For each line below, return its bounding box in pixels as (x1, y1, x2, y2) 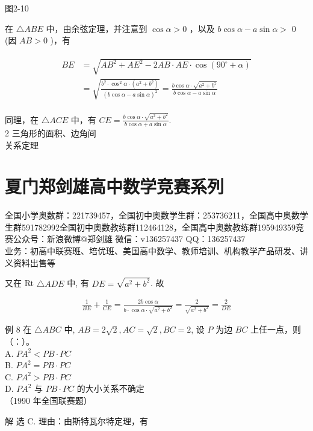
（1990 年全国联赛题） (5, 394, 92, 406)
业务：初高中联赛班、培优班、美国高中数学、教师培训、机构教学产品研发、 (5, 244, 300, 257)
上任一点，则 (250, 323, 302, 336)
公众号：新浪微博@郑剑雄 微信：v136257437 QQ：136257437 (13, 232, 246, 245)
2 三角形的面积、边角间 (5, 126, 96, 139)
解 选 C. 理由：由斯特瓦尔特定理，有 (5, 414, 148, 427)
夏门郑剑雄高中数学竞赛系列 (5, 174, 225, 199)
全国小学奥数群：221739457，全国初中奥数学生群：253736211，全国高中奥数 (5, 209, 300, 222)
